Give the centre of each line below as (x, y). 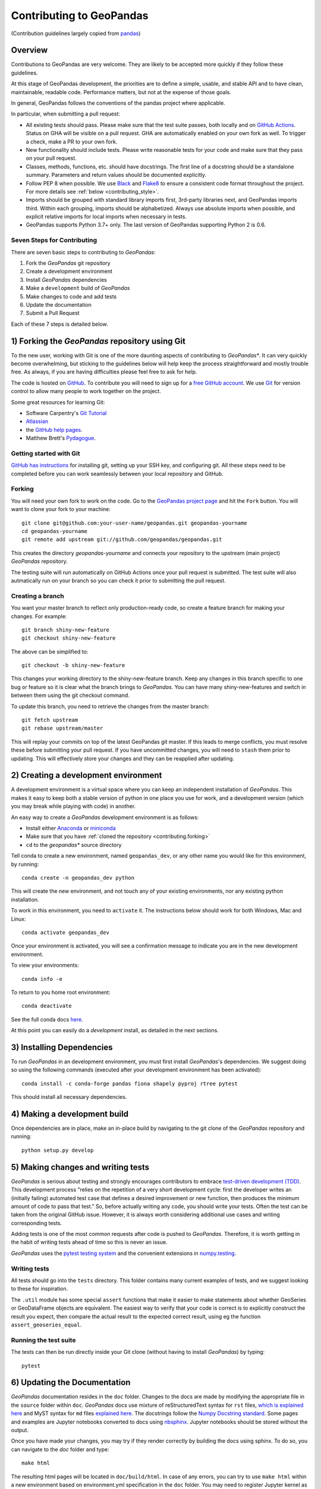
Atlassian (37, 421)
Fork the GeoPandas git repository (68, 263)
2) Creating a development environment (86, 775)
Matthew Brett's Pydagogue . (61, 438)
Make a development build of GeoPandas (78, 288)
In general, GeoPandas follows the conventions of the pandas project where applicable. (118, 103)
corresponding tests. (37, 1223)
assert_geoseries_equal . (46, 1325)
